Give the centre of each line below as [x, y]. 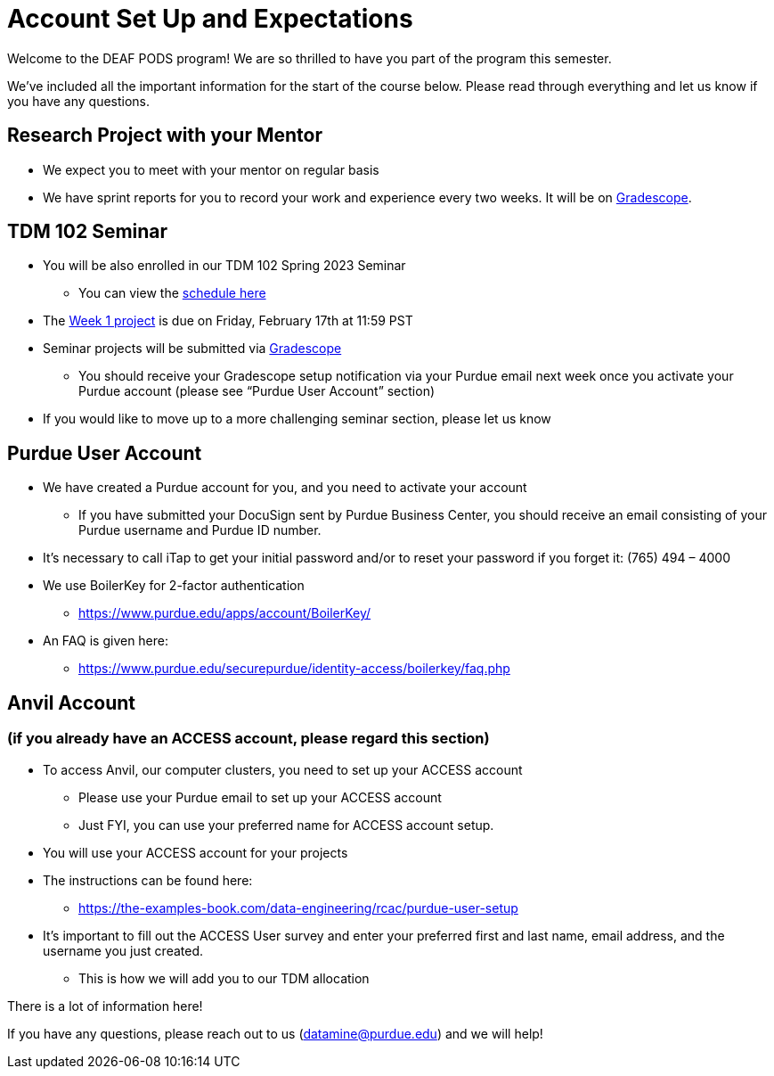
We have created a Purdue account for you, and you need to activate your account [285, 488]
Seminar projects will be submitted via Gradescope [192, 349]
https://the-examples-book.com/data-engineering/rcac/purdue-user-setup [298, 908]
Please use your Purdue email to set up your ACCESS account [260, 797]
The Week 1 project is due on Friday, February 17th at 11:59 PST [228, 321]
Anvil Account [71, 702]
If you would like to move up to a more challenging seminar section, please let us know [297, 419]
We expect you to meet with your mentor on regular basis [211, 169]
